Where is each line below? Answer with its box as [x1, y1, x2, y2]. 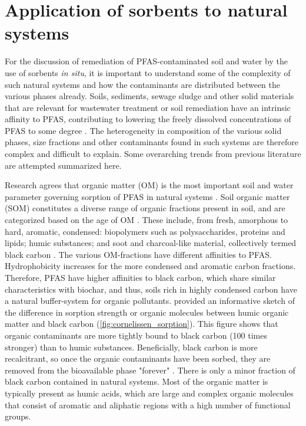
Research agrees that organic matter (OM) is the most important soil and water [5, 179, 294, 191]
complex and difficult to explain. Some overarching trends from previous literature [5, 148, 301, 160]
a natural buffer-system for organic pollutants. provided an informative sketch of [5, 294, 295, 307]
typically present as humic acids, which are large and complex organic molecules [5, 386, 294, 399]
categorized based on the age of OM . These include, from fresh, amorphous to [5, 214, 288, 226]
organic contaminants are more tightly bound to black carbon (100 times [5, 329, 267, 341]
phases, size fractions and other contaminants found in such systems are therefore [5, 136, 299, 148]
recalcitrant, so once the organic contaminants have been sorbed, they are [5, 352, 271, 365]
